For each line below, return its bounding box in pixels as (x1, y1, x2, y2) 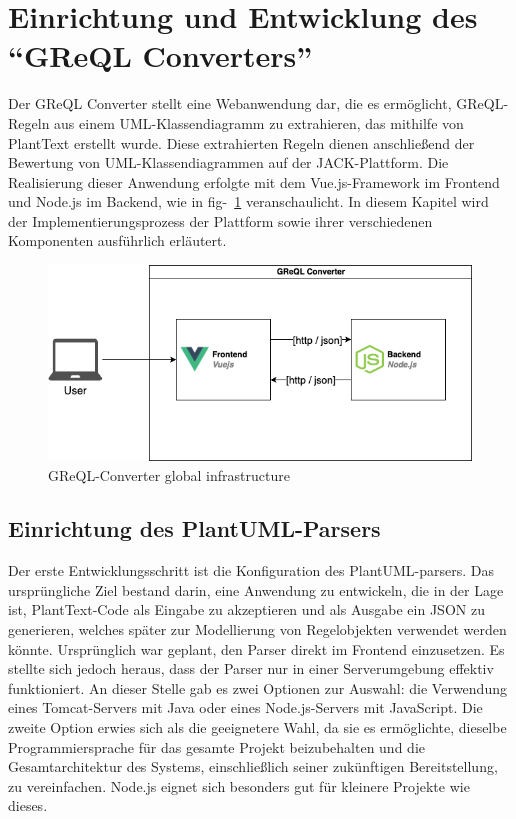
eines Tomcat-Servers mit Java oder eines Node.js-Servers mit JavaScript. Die (8, 697, 483, 718)
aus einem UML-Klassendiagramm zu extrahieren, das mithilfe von (54, 112, 464, 133)
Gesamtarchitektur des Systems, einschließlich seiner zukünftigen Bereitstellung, (8, 756, 498, 777)
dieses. (8, 795, 48, 816)
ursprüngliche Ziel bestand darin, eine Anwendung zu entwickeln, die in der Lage (8, 579, 504, 600)
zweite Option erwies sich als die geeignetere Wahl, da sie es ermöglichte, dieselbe (8, 717, 507, 738)
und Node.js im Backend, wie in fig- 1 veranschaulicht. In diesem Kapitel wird (8, 191, 489, 212)
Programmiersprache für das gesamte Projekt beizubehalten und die (8, 736, 425, 757)
